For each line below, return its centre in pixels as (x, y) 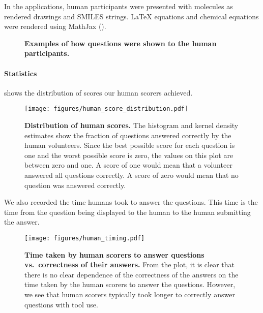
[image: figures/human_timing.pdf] (85, 238)
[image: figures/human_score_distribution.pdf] (107, 109)
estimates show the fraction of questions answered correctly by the (128, 135)
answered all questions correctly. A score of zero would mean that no (131, 175)
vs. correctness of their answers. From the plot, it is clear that (130, 264)
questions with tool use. (61, 304)
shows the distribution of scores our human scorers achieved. (98, 92)
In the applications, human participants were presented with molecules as (119, 6)
